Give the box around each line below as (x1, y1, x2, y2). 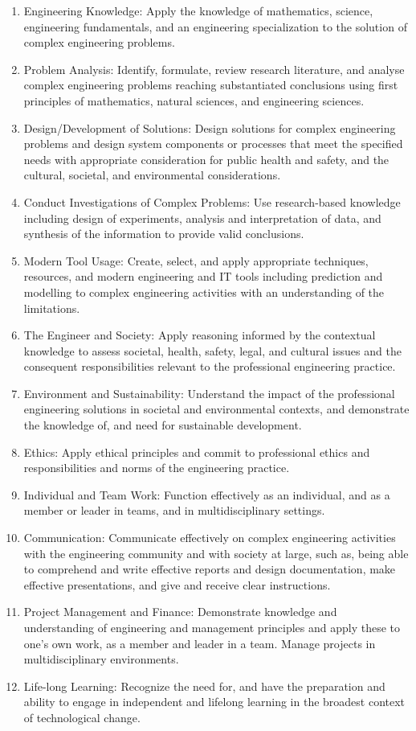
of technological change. (23, 708, 141, 725)
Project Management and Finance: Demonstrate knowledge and (23, 603, 337, 620)
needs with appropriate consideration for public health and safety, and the (23, 150, 389, 167)
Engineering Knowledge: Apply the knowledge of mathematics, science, (23, 2, 373, 18)
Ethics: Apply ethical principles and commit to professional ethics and (23, 443, 370, 460)
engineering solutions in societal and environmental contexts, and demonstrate (23, 400, 410, 417)
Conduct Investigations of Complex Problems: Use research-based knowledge (23, 193, 401, 210)
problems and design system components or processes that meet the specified (23, 135, 403, 152)
